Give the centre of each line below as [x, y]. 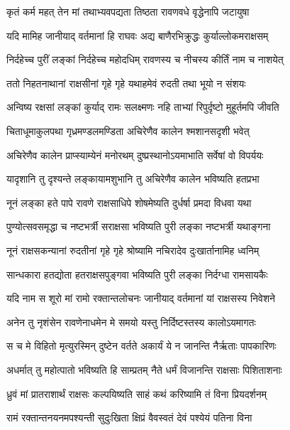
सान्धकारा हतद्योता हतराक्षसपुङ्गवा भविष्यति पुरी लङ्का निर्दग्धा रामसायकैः [137, 274]
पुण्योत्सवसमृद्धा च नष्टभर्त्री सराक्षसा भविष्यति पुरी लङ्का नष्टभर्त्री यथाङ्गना [139, 226]
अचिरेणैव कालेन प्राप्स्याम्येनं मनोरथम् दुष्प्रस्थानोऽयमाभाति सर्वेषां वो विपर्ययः [135, 155]
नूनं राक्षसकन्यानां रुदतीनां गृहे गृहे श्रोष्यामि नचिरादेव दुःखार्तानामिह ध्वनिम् [133, 250]
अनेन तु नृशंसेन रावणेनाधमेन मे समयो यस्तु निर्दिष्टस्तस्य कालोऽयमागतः [131, 322]
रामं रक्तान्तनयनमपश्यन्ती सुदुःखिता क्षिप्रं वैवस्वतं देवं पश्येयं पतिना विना [129, 418]
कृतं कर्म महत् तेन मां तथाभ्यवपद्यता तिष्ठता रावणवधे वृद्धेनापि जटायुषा [128, 11]
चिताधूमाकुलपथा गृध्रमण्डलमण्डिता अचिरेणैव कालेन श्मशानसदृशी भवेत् [128, 130]
